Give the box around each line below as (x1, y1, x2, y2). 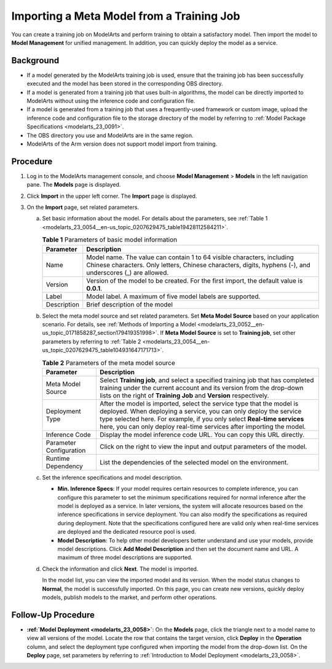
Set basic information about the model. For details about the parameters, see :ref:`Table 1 (42, 215, 268, 222)
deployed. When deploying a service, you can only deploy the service (99, 407, 302, 415)
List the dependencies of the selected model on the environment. (99, 458, 289, 466)
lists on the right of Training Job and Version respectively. (99, 391, 269, 399)
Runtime (45, 454, 70, 463)
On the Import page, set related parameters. (26, 203, 140, 211)
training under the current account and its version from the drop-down (99, 383, 304, 392)
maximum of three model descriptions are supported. (57, 554, 193, 561)
